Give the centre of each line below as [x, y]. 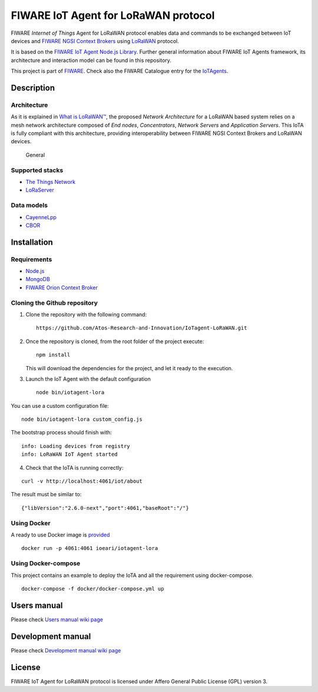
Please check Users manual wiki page [57, 619]
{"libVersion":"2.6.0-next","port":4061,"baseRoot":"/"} [105, 508]
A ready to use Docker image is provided [60, 535]
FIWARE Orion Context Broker [62, 287]
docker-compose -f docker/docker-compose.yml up [93, 589]
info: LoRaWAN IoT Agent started [69, 454]
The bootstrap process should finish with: [61, 433]
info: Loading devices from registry [76, 446]
